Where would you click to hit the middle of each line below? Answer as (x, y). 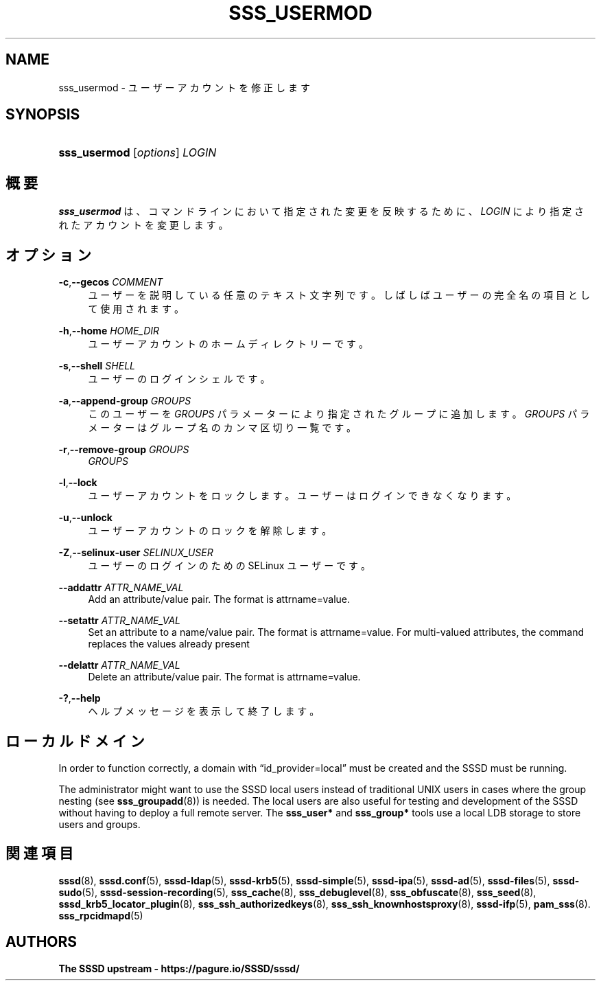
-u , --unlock (85, 518)
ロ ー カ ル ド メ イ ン (75, 741)
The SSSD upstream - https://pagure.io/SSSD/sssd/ (179, 968)
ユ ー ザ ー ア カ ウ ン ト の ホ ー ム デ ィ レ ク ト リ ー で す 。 (228, 344)
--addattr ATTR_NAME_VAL (121, 588)
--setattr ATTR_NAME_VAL (120, 621)
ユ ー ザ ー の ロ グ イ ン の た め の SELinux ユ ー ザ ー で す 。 (229, 566)
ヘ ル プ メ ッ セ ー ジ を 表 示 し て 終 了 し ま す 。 (204, 711)
